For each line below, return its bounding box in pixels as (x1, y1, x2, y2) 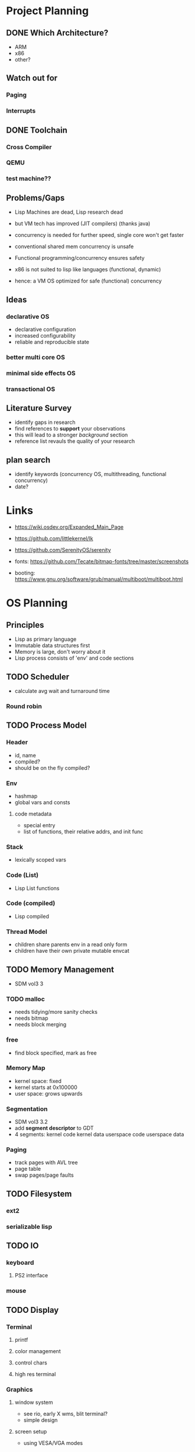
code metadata (14, 810, 52, 817)
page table (14, 1165, 41, 1172)
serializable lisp (6, 1222, 53, 1231)
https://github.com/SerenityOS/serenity (14, 547, 111, 554)
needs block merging (14, 1021, 67, 1028)
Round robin (6, 702, 43, 710)
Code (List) (6, 871, 39, 879)
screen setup (14, 1428, 47, 1435)
